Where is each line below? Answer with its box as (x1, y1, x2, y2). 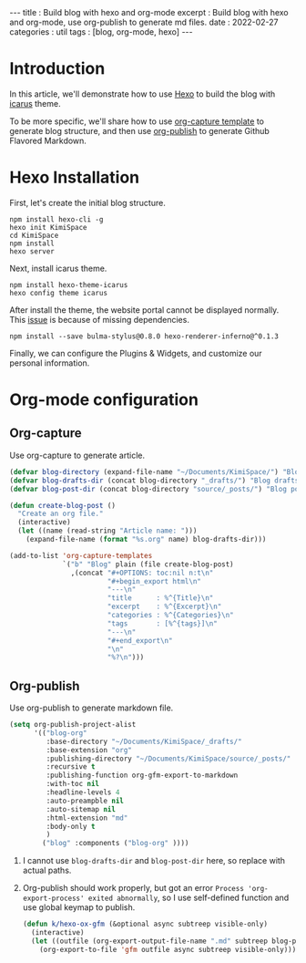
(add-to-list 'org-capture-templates (9, 551, 153, 560)
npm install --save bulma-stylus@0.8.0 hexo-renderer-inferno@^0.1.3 (9, 331, 280, 341)
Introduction (9, 58, 106, 79)
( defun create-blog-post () (9, 501, 117, 510)
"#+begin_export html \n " (107, 576, 202, 585)
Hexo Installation (9, 167, 140, 188)
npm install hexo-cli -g (9, 214, 104, 224)
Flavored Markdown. (9, 135, 87, 146)
